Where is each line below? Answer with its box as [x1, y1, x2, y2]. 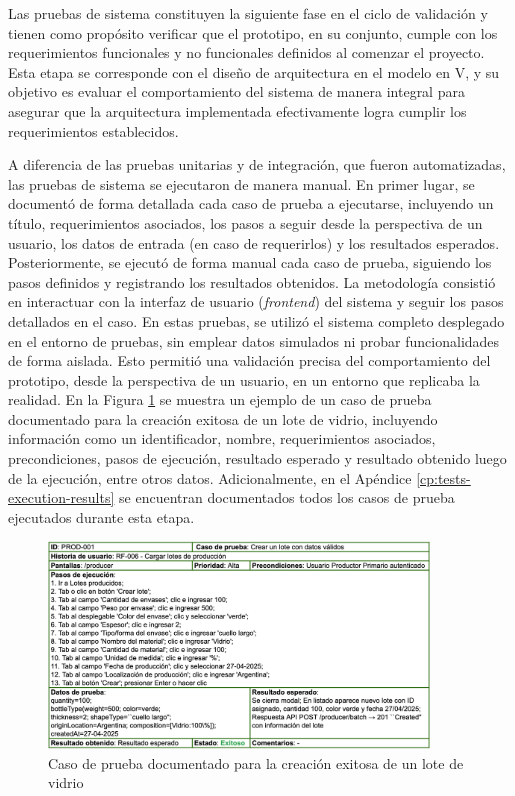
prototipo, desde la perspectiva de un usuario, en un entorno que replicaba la [8, 369, 480, 390]
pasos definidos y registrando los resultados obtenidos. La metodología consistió [8, 271, 496, 292]
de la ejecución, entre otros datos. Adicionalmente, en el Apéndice [8, 467, 412, 488]
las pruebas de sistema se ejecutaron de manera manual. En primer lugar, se [8, 173, 475, 194]
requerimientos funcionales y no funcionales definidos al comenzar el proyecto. [8, 42, 485, 63]
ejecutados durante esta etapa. [8, 506, 195, 527]
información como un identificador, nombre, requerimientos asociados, [8, 428, 436, 449]
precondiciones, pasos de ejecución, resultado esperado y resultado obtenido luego [8, 448, 507, 469]
